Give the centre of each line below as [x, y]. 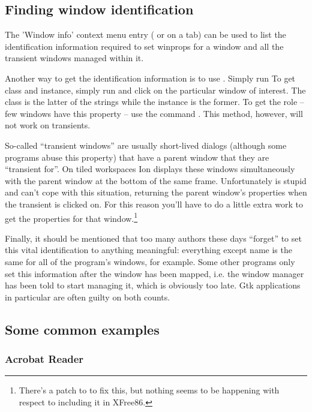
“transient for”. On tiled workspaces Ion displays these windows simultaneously [150, 169]
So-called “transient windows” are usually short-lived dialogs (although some [146, 145]
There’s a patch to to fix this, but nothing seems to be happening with [149, 390]
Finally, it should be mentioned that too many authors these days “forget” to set [153, 238]
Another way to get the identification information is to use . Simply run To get [150, 78]
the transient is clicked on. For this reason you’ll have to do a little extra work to [154, 204]
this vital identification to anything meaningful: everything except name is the [148, 250]
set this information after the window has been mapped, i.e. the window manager [154, 273]
